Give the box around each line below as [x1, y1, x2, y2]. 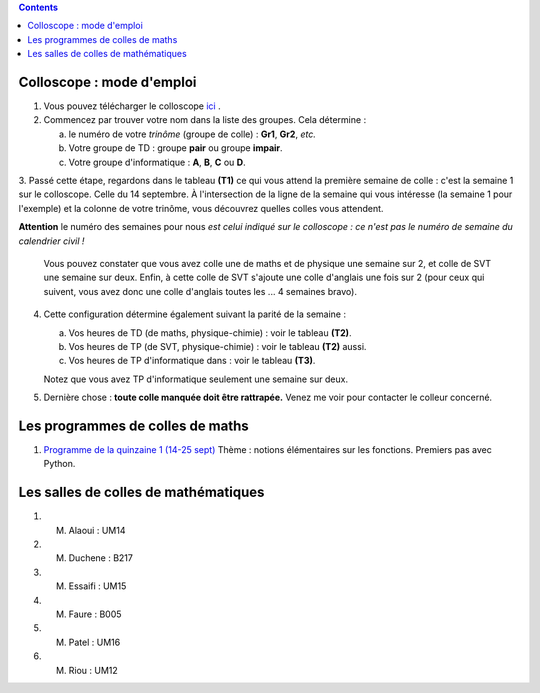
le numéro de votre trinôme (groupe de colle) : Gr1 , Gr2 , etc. [68, 128, 317, 140]
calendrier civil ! [18, 235, 85, 247]
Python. [43, 458, 76, 470]
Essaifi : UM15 [68, 580, 127, 592]
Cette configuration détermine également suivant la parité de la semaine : [43, 308, 347, 320]
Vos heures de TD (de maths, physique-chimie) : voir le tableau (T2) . [68, 326, 352, 339]
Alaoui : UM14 [68, 524, 126, 536]
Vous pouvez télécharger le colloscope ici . [43, 100, 221, 112]
